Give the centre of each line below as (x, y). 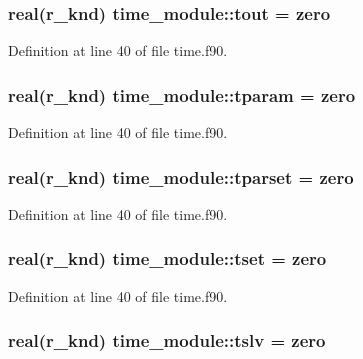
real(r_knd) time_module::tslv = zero (167, 340)
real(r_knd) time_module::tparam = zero (182, 94)
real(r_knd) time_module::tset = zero (167, 258)
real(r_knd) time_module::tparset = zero (181, 176)
